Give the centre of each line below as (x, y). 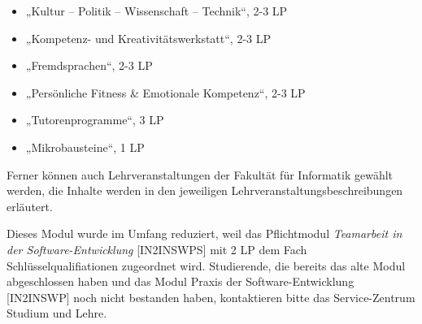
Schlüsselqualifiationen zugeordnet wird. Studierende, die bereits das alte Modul (206, 265)
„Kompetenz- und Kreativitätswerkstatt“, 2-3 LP (148, 38)
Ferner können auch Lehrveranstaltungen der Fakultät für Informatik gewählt (200, 174)
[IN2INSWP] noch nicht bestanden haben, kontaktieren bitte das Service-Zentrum (211, 297)
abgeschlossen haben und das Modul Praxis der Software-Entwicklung (181, 281)
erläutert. (30, 206)
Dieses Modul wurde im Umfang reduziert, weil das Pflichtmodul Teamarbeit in (204, 233)
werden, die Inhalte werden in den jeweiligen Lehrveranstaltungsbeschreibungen (205, 190)
